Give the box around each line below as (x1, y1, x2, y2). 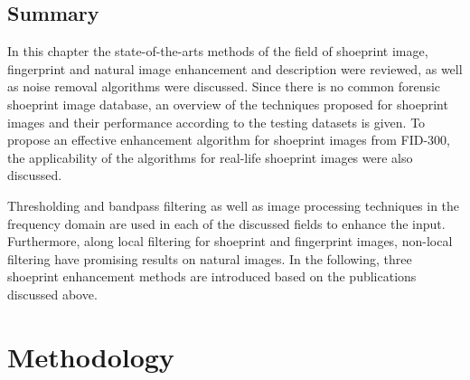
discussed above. (7, 284, 98, 303)
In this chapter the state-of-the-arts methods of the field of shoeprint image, (7, 42, 428, 61)
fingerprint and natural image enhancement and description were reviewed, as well (7, 59, 463, 78)
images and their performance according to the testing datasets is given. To (7, 112, 426, 131)
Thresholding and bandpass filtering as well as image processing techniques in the (7, 195, 460, 214)
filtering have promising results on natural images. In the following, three (7, 249, 412, 268)
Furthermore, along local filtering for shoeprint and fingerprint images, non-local (7, 232, 453, 251)
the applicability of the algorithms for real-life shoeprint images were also (7, 147, 413, 166)
